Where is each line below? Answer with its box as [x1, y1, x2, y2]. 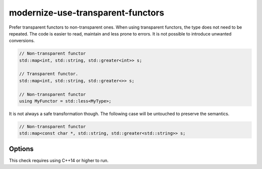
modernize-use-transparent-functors [9, 7, 164, 18]
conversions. [9, 38, 35, 44]
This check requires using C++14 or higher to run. [9, 157, 109, 163]
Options [9, 145, 34, 153]
